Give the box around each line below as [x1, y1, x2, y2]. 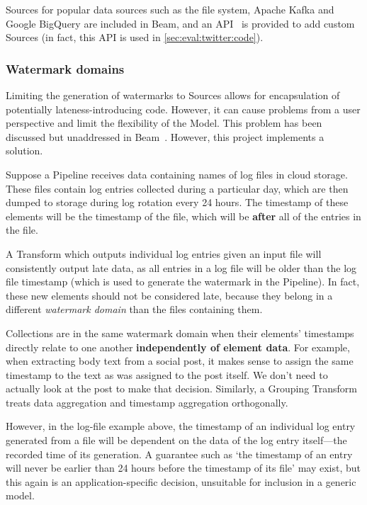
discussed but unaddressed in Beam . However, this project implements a [6, 129, 324, 144]
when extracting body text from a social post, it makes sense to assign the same [6, 353, 354, 368]
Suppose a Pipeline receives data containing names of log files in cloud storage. [6, 166, 348, 181]
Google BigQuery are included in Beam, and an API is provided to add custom [6, 16, 355, 30]
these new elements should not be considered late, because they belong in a [6, 288, 333, 302]
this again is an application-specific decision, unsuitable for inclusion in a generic [6, 474, 356, 489]
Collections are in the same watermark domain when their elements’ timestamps [6, 325, 354, 340]
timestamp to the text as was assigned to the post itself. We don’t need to [6, 367, 328, 382]
